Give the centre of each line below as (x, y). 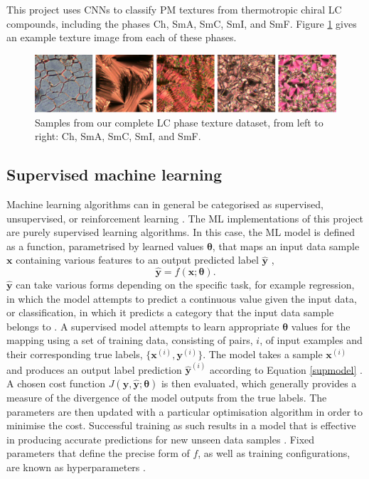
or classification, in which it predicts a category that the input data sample (170, 312)
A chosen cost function (56, 383)
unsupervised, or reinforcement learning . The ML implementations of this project (185, 218)
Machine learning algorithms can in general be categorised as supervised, (165, 204)
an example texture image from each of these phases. (122, 37)
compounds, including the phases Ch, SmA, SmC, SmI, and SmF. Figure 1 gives (182, 23)
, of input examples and (311, 340)
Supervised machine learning (114, 174)
